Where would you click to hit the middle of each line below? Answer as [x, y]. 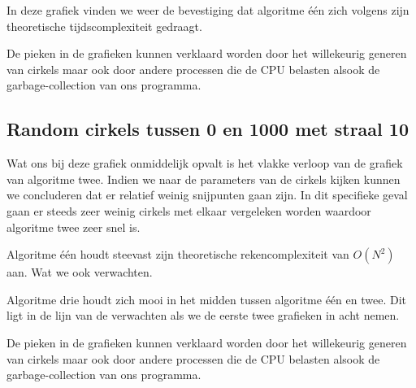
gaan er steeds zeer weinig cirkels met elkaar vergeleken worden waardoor [189, 210]
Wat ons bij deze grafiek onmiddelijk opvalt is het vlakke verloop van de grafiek [205, 163]
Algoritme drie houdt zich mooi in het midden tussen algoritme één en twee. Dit [206, 299]
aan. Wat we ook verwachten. [80, 272]
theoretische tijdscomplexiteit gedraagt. [104, 26]
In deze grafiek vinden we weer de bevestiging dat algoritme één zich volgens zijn [208, 10]
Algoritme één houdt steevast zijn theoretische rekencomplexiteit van [178, 254]
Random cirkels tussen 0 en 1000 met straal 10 [208, 129]
